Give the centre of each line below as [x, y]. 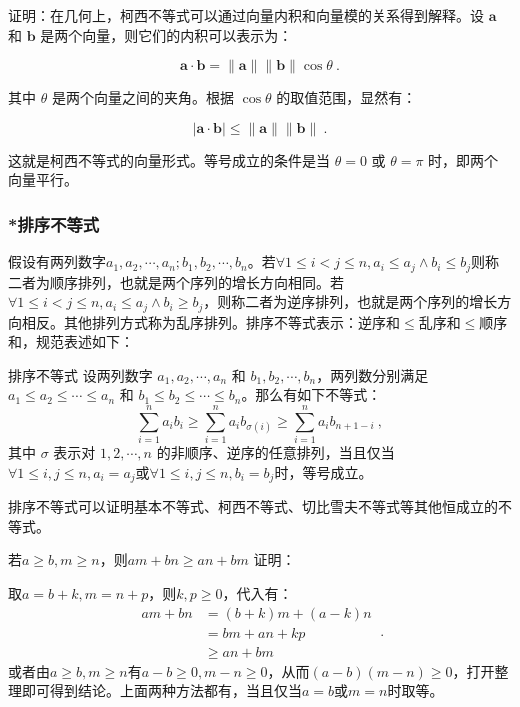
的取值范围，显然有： [346, 97]
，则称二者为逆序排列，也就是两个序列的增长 [350, 301]
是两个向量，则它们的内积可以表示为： [166, 34]
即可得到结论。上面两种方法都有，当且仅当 [161, 690]
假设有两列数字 [57, 261]
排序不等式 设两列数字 [80, 374]
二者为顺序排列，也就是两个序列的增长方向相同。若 [176, 281]
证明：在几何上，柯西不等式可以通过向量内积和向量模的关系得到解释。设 [246, 15]
